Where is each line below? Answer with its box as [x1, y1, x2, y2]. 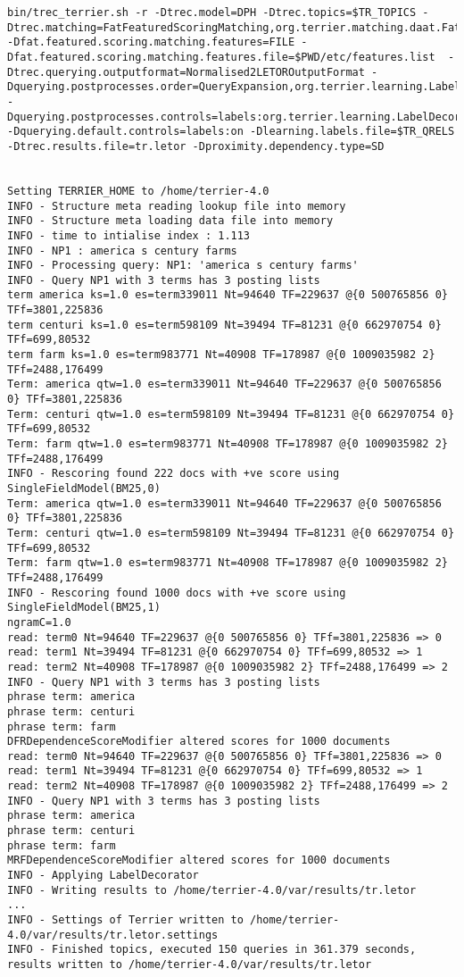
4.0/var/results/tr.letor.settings [7, 928, 219, 941]
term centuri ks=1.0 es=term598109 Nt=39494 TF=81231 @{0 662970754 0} [7, 318, 442, 331]
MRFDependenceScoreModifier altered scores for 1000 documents [7, 854, 391, 867]
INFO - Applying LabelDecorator [7, 869, 199, 882]
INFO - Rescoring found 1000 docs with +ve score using [7, 586, 346, 599]
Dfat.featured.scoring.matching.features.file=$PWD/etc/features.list [7, 50, 435, 63]
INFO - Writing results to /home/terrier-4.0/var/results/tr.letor [7, 883, 417, 897]
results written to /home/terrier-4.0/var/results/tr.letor [7, 958, 372, 971]
